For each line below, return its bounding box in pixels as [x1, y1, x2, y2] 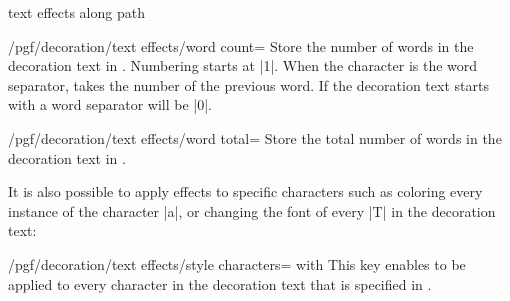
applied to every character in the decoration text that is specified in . [8, 273, 432, 294]
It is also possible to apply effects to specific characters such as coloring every [8, 181, 483, 202]
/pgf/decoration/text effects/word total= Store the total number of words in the [8, 127, 502, 148]
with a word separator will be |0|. [8, 94, 212, 115]
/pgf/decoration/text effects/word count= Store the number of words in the [8, 35, 474, 56]
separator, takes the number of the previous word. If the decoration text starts [8, 74, 489, 95]
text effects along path [8, 2, 145, 22]
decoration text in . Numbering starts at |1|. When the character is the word [8, 55, 478, 76]
